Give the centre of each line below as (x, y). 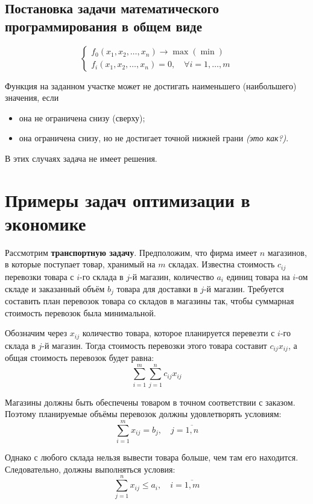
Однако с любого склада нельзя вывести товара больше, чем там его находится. (152, 457)
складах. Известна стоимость (222, 264)
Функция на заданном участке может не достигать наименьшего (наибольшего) (151, 85)
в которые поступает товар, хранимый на (80, 264)
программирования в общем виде (103, 26)
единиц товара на (258, 276)
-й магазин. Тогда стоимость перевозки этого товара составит (154, 345)
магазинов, (287, 252)
